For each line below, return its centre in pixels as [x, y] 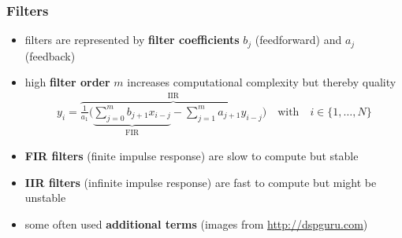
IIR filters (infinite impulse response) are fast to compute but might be [201, 182]
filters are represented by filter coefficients [132, 40]
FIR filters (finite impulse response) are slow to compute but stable [192, 156]
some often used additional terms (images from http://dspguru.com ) [196, 223]
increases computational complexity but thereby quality [262, 82]
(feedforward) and [298, 40]
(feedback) [50, 55]
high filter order [67, 82]
